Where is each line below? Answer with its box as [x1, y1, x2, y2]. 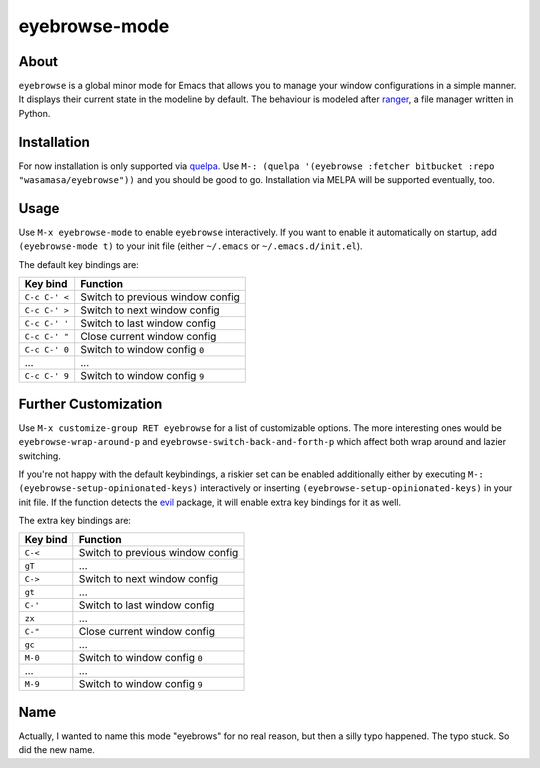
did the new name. [18, 744, 95, 756]
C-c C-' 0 [24, 344, 70, 355]
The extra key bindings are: [18, 515, 132, 527]
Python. [18, 107, 51, 119]
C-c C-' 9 [24, 370, 70, 381]
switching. [18, 450, 62, 462]
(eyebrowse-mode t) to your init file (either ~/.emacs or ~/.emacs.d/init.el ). [18, 240, 364, 252]
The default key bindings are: [18, 258, 139, 270]
